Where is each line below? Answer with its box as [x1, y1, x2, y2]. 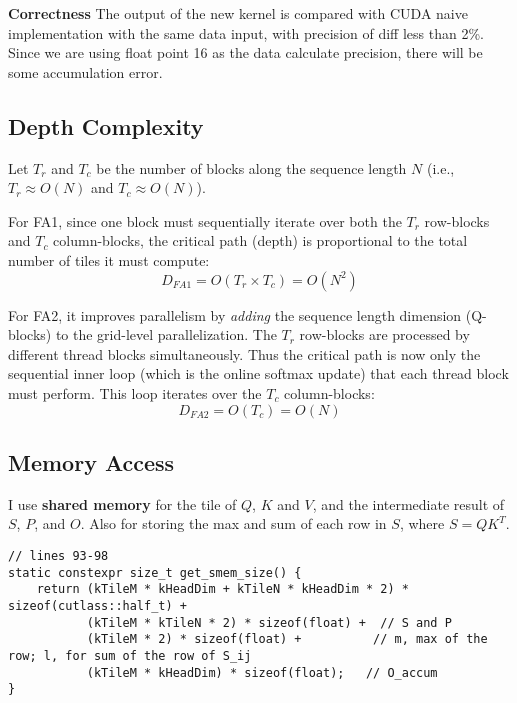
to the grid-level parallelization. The [55, 324, 277, 345]
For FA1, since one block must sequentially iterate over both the [8, 210, 402, 231]
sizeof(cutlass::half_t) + [8, 598, 187, 613]
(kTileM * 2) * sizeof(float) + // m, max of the [86, 632, 488, 647]
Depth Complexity [8, 110, 204, 141]
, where [399, 513, 445, 534]
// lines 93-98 [8, 548, 109, 563]
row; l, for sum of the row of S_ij [8, 648, 252, 663]
